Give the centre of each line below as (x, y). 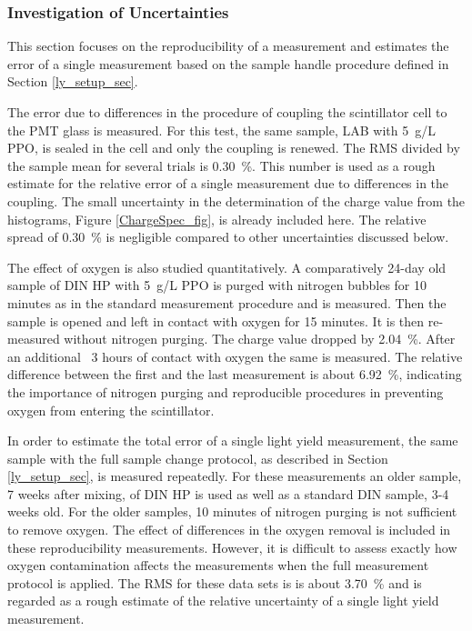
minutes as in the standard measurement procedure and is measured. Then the (227, 302)
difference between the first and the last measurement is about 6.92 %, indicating (235, 374)
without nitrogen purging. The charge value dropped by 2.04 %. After (260, 339)
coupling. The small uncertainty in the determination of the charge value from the (236, 200)
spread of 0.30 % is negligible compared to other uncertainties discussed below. (228, 237)
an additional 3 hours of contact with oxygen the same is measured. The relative (235, 356)
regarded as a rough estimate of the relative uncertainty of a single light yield (223, 601)
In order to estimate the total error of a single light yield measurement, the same (233, 441)
